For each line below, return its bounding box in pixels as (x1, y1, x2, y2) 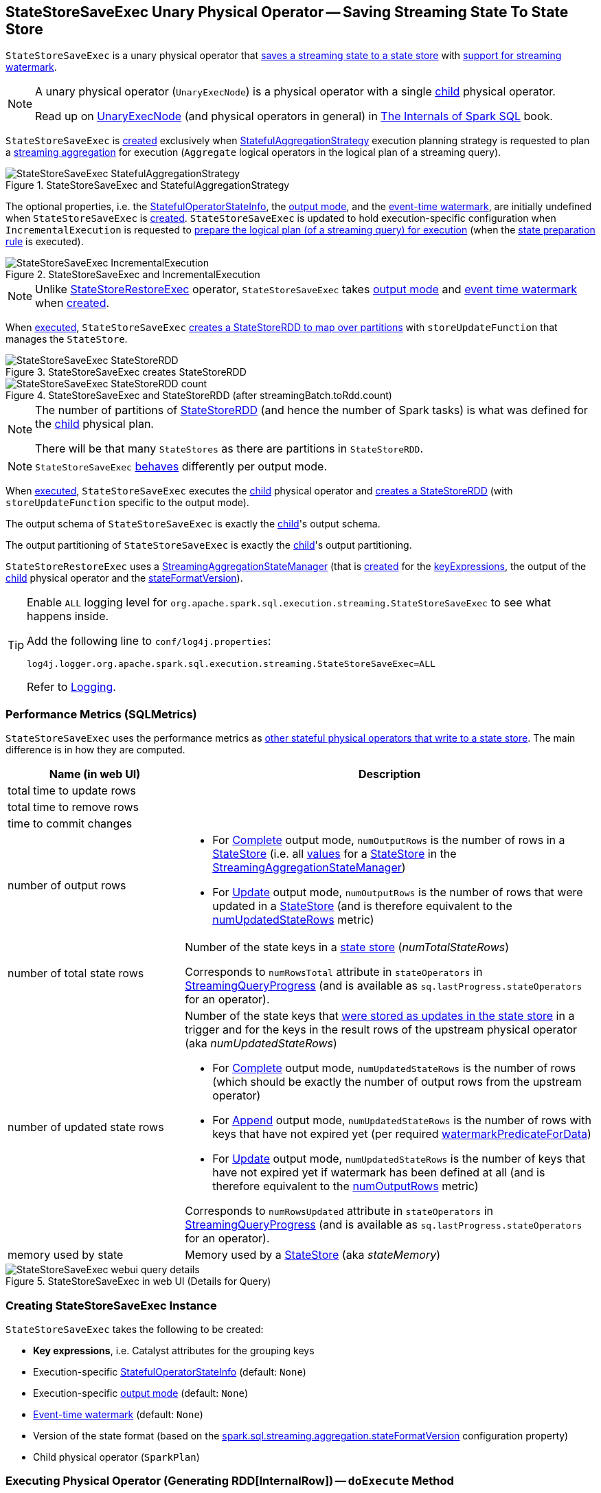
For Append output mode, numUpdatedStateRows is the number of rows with (212, 1113, 591, 1128)
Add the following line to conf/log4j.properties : (27, 634, 271, 648)
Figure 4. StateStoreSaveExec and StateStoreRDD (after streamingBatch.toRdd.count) (5, 389, 392, 402)
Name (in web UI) (49, 767, 141, 782)
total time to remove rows (8, 800, 139, 814)
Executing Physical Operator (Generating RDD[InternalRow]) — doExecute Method (5, 1474, 454, 1488)
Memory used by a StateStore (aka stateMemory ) (185, 1248, 440, 1262)
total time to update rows (8, 784, 137, 798)
